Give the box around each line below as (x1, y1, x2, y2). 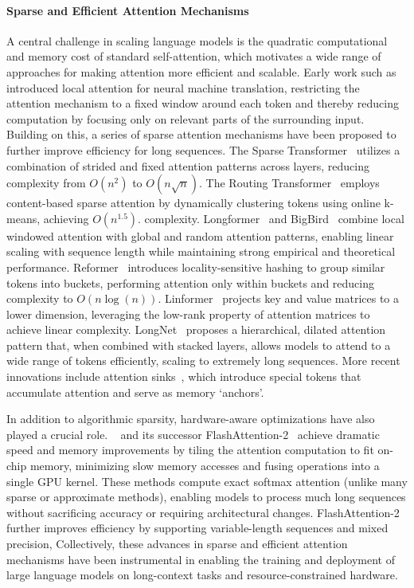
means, (6, 210, 41, 226)
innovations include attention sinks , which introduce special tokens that (6, 368, 361, 385)
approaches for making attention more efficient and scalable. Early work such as (6, 63, 396, 80)
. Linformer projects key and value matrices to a (158, 290, 400, 307)
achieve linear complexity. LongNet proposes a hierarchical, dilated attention (6, 321, 386, 338)
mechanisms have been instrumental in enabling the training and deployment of (6, 551, 395, 567)
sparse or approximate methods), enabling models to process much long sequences (6, 488, 406, 505)
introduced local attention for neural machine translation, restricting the (6, 79, 360, 96)
